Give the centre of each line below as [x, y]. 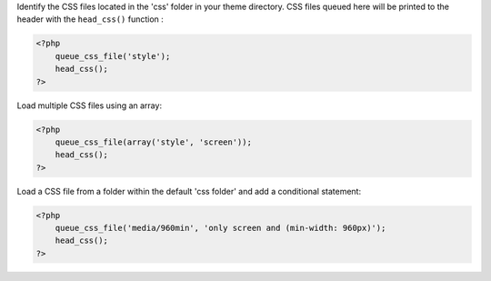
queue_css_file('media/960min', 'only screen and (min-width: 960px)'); [220, 228]
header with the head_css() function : [90, 19]
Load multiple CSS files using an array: [90, 105]
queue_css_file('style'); [113, 56]
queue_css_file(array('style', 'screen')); [153, 142]
